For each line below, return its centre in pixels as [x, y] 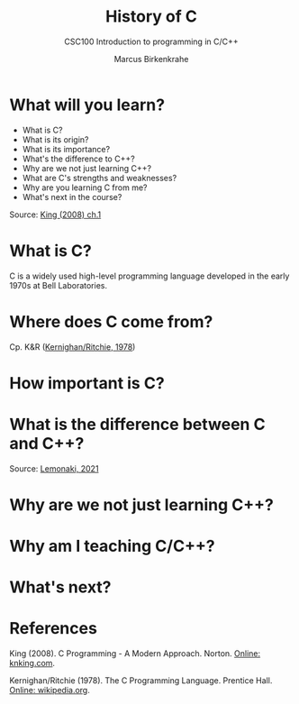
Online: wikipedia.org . [50, 690]
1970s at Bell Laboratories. [59, 285]
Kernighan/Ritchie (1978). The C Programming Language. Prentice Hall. [141, 681]
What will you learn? [87, 105]
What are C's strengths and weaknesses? [100, 178]
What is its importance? [66, 149]
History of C [151, 17]
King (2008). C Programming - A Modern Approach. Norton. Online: [135, 654]
